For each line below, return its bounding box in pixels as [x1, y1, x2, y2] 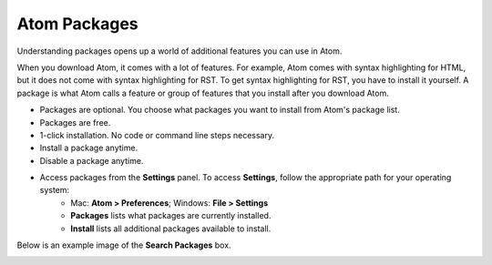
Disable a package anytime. [39, 155, 144, 166]
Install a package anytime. [39, 142, 138, 154]
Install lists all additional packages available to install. [70, 223, 272, 234]
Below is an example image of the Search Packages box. [16, 240, 231, 250]
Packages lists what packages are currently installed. [70, 210, 272, 221]
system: [39, 185, 70, 196]
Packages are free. [39, 117, 111, 127]
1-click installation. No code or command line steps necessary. [39, 129, 275, 140]
